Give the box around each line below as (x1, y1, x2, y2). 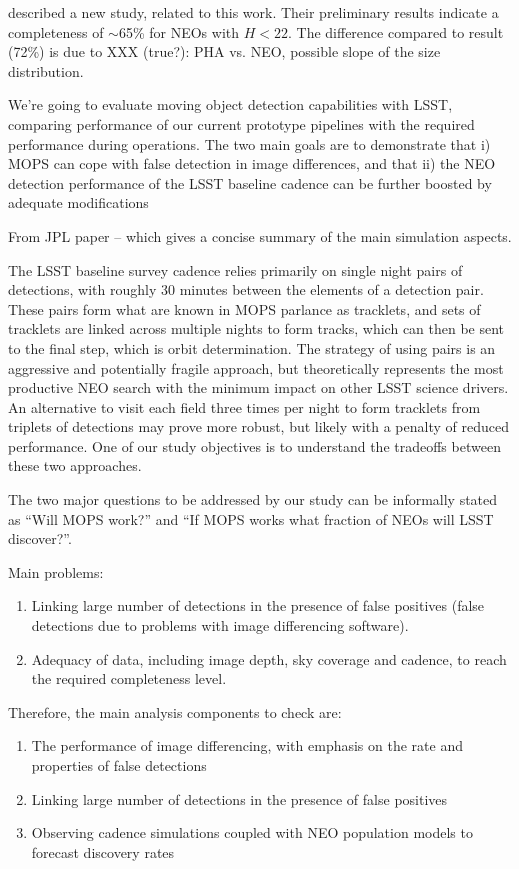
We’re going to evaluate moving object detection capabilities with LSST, (8, 94, 453, 115)
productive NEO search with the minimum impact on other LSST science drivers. (8, 377, 509, 398)
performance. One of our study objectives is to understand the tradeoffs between (8, 435, 501, 456)
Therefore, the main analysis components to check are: (8, 701, 342, 722)
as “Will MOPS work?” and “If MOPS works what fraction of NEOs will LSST (8, 508, 494, 529)
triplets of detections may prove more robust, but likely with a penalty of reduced (8, 416, 509, 437)
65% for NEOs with (118, 21, 239, 42)
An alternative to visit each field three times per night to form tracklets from (8, 396, 481, 417)
